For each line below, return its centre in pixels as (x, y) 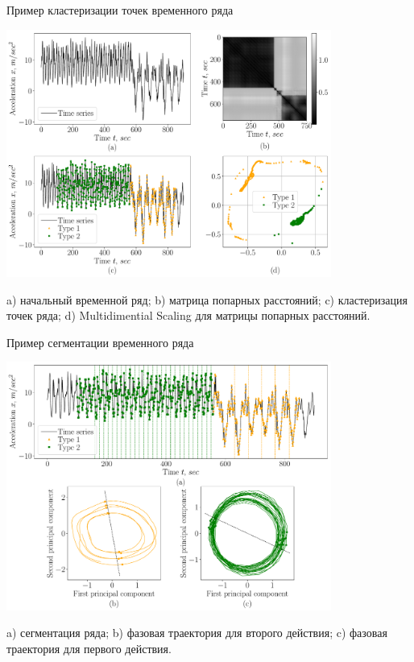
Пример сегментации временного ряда (100, 342)
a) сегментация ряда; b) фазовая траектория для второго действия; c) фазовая (197, 633)
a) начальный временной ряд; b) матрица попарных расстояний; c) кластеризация (207, 299)
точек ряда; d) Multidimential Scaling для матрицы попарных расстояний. (188, 315)
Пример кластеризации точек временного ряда (120, 10)
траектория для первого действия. (89, 648)
